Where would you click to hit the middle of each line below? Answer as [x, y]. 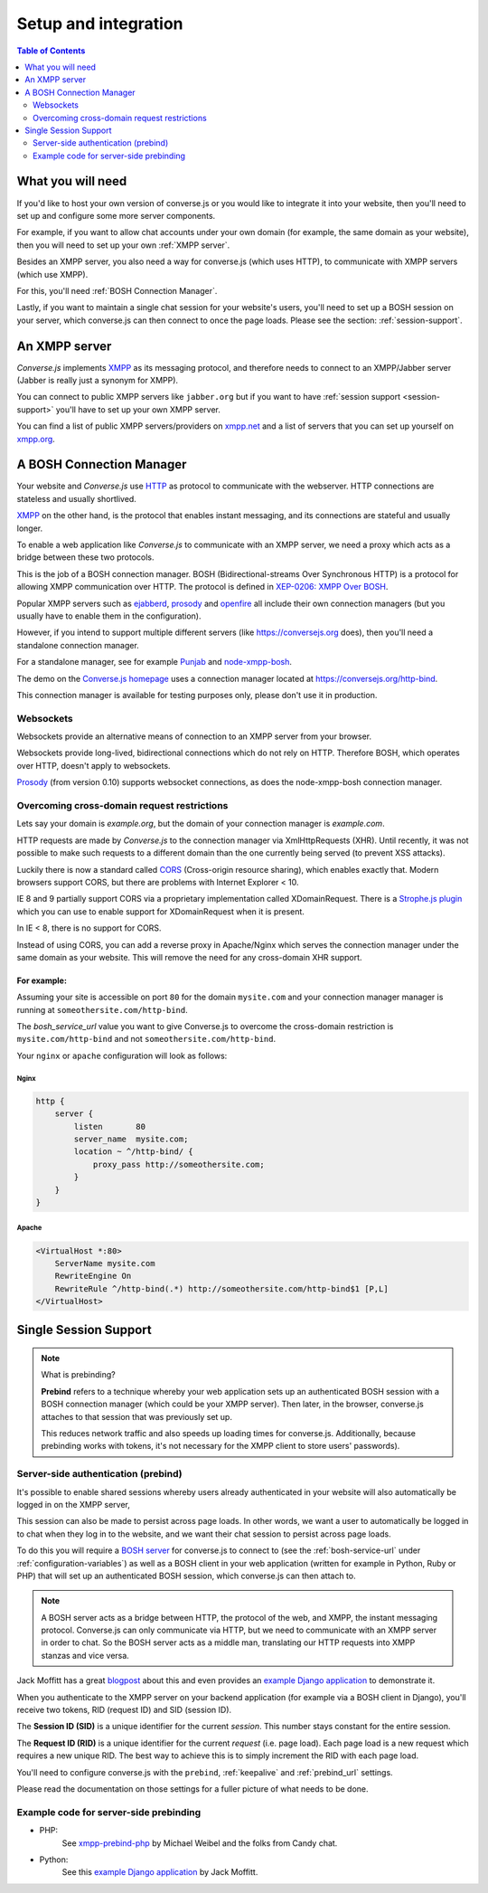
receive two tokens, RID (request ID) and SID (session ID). [124, 1710]
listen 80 [110, 1126]
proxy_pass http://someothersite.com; [179, 1164]
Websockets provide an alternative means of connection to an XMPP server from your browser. [194, 736]
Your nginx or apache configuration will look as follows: [122, 1055]
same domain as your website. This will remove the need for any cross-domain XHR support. [189, 957]
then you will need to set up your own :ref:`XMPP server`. [123, 245]
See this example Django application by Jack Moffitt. [160, 1872]
